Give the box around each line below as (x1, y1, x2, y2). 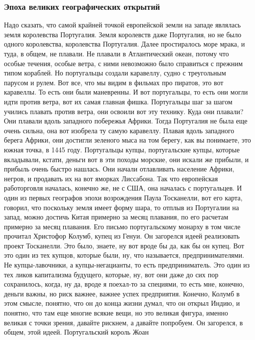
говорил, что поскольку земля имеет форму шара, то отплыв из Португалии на (4, 202, 239, 212)
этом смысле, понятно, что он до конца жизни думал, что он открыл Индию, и (4, 298, 240, 308)
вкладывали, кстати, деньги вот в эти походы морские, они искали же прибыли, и (4, 154, 249, 164)
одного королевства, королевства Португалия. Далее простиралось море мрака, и (4, 39, 245, 49)
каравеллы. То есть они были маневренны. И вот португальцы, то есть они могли (4, 87, 248, 97)
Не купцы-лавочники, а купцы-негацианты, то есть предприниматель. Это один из (4, 260, 250, 270)
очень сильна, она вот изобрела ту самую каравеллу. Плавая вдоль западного (4, 125, 234, 135)
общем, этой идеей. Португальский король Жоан (4, 327, 149, 337)
